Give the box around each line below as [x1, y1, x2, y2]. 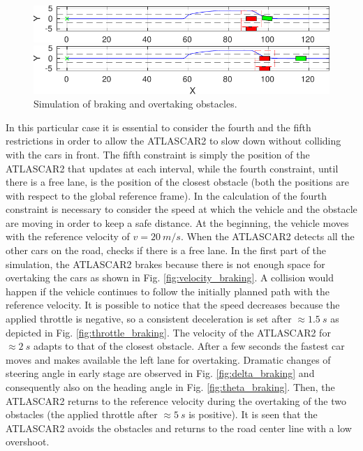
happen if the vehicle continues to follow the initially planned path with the [6, 283, 330, 298]
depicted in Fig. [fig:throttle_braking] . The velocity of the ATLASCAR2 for [6, 325, 331, 339]
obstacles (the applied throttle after [6, 407, 158, 422]
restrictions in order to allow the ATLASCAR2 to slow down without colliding [6, 133, 341, 148]
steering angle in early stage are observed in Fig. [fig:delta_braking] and [6, 366, 315, 380]
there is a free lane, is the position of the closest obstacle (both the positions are [6, 175, 349, 189]
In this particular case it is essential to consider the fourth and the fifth [6, 119, 311, 134]
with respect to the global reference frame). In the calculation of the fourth [6, 188, 327, 202]
